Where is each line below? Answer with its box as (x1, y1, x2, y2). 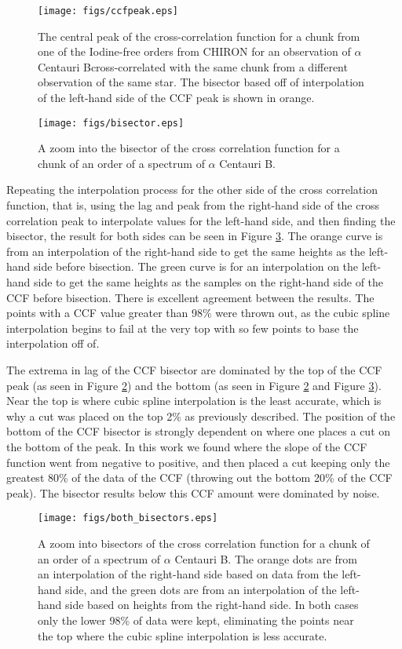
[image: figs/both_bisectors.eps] (38, 512, 218, 524)
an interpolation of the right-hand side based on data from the (38, 566, 338, 582)
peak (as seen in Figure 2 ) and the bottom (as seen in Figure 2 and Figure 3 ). (6, 377, 382, 393)
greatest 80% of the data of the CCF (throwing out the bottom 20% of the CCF (6, 469, 393, 486)
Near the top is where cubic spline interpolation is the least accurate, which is (6, 392, 382, 409)
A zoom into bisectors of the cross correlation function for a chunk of (38, 535, 370, 551)
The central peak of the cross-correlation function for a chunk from (38, 27, 360, 44)
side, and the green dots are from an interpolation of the (65, 581, 337, 597)
